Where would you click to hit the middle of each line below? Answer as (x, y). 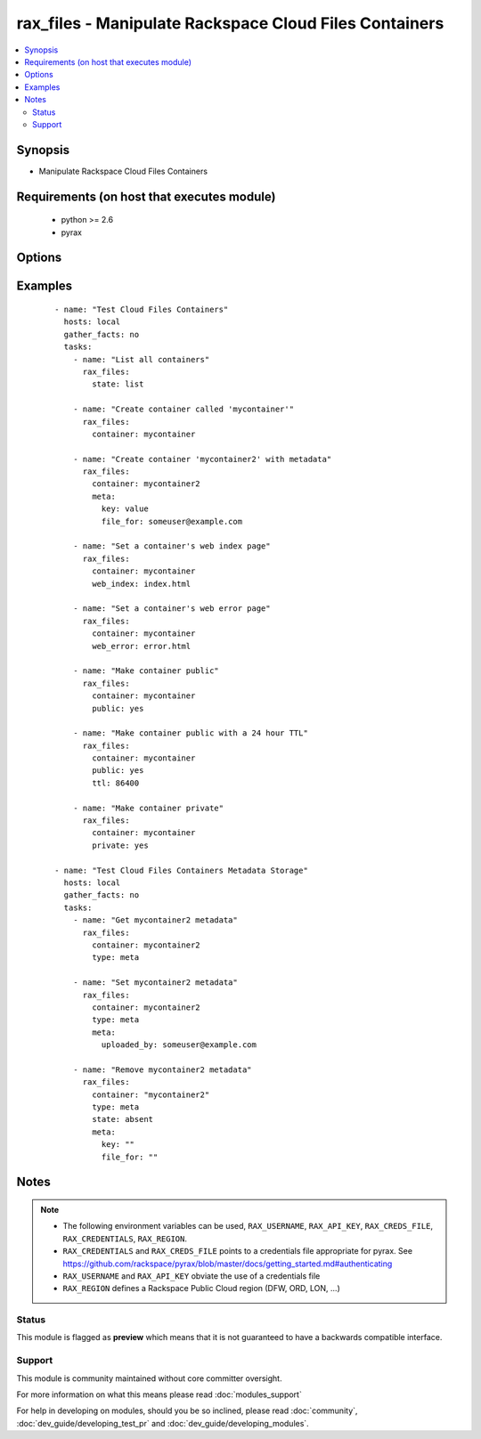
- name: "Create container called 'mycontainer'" (183, 409)
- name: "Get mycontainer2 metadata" (155, 920)
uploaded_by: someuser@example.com (179, 1045)
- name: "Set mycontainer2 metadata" (155, 983)
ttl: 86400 (116, 783)
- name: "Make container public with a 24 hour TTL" (191, 733)
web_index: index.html (142, 584)
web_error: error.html (142, 646)
